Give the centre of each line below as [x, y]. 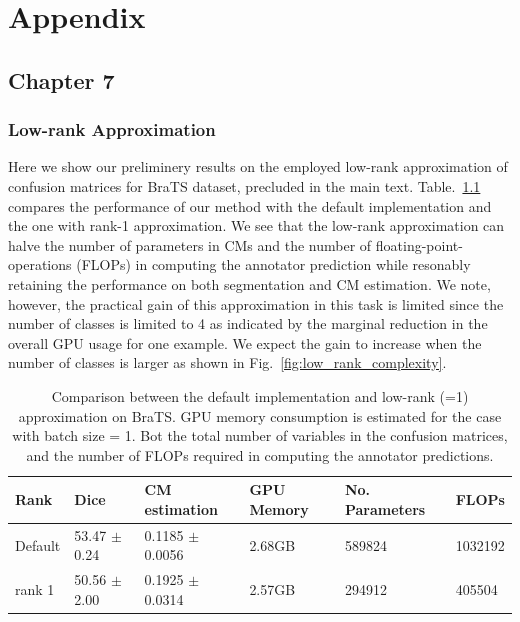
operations [40, 264]
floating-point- [419, 244]
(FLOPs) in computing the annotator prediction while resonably [273, 264]
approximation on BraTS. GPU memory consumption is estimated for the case [260, 415]
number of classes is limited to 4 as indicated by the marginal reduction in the [248, 323]
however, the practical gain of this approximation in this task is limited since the [256, 303]
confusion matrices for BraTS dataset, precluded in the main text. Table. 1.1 [244, 185]
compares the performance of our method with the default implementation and [250, 205]
